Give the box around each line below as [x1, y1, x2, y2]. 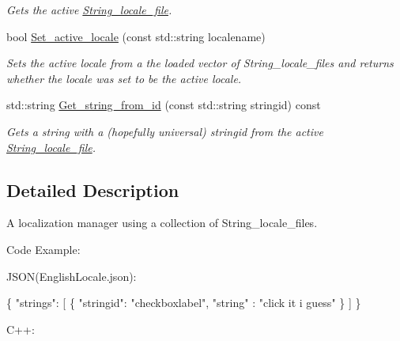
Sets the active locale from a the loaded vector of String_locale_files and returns [6, 55, 394, 71]
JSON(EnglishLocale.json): [6, 267, 137, 284]
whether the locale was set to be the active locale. [6, 70, 242, 86]
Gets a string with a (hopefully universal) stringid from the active [6, 123, 323, 139]
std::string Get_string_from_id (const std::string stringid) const [6, 97, 321, 113]
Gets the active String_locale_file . [6, 2, 172, 17]
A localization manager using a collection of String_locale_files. [6, 214, 318, 231]
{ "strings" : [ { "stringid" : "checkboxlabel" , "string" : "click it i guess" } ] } [6, 294, 361, 311]
